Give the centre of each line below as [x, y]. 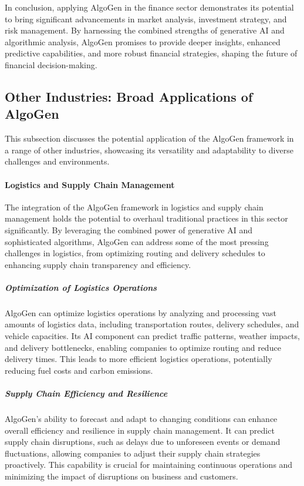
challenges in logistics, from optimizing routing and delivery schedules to [135, 253]
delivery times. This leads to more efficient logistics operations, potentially [139, 359]
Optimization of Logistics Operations [81, 287]
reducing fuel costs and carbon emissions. [79, 370]
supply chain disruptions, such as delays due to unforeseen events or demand [143, 442]
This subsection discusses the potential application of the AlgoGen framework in [149, 138]
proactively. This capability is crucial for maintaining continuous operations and [149, 465]
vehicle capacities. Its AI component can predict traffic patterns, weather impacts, [152, 336]
